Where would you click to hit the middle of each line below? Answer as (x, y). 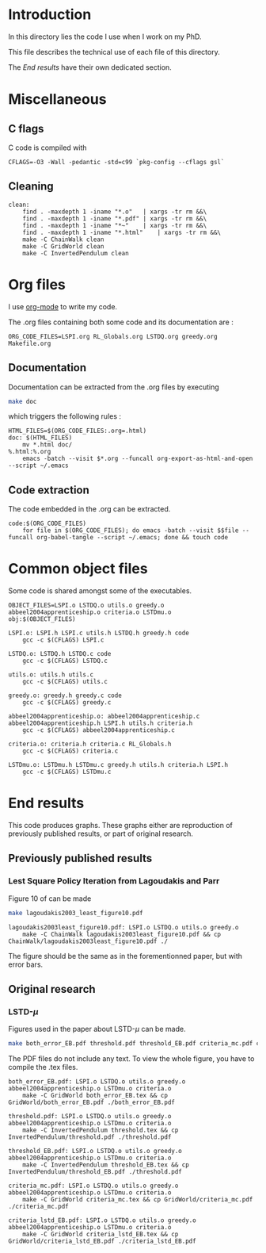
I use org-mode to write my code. (63, 306)
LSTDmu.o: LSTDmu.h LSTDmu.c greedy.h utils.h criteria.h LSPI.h (118, 765)
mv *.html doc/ (47, 445)
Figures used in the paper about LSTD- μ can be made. (97, 1029)
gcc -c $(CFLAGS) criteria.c (70, 751)
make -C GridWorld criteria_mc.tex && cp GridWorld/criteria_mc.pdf (138, 1200)
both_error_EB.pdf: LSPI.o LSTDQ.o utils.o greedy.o (97, 1082)
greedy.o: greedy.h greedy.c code (65, 695)
